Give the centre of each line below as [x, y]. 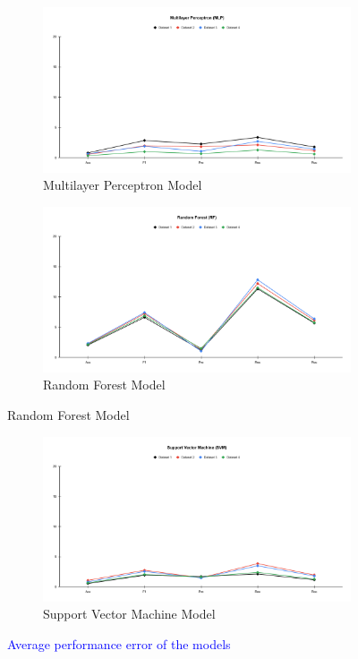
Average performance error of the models [119, 643]
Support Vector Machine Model [129, 614]
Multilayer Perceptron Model [123, 185]
